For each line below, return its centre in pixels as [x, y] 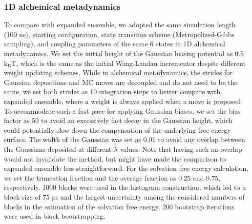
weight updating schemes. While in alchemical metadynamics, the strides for [118, 72]
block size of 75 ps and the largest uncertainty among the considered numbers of [124, 196]
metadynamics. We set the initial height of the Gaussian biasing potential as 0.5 [124, 53]
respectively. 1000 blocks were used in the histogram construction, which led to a [125, 187]
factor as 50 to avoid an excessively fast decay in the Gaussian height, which [118, 120]
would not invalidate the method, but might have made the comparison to [115, 158]
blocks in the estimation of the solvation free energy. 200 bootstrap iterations [119, 206]
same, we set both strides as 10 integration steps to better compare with [112, 92]
